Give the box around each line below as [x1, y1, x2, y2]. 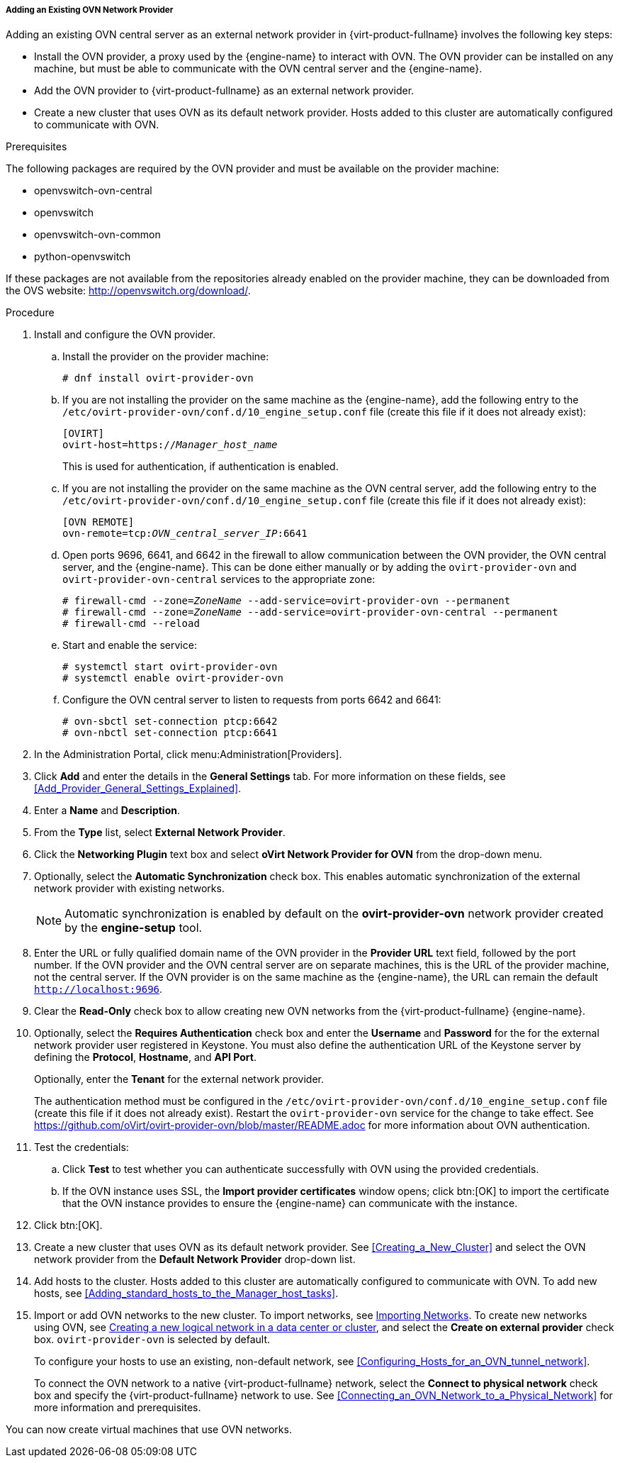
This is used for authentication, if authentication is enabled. [62, 460, 339, 473]
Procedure [6, 306, 55, 319]
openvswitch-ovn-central [34, 184, 152, 197]
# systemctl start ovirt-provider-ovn [62, 661, 278, 673]
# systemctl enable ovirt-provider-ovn [62, 672, 283, 684]
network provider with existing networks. [34, 882, 225, 895]
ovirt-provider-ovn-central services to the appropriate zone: [62, 573, 376, 586]
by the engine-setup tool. [64, 920, 203, 935]
